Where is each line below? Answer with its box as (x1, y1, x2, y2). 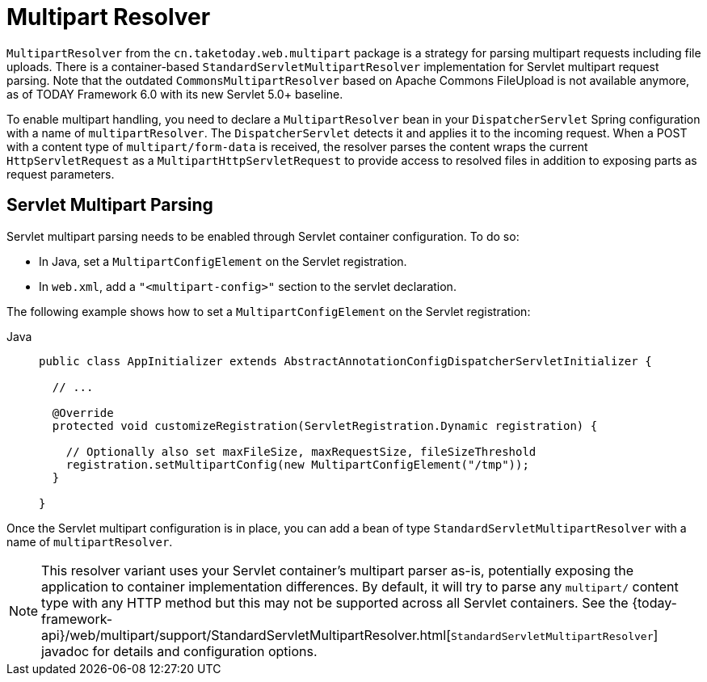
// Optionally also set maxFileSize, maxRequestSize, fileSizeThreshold (65, 444, 537, 458)
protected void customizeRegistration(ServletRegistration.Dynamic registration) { (52, 419, 598, 432)
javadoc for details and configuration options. (41, 642, 318, 659)
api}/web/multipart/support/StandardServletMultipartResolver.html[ (41, 626, 452, 643)
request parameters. (6, 166, 115, 181)
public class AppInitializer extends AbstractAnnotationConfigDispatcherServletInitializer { (39, 354, 652, 368)
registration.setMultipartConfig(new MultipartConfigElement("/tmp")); (65, 457, 529, 471)
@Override (52, 406, 114, 419)
